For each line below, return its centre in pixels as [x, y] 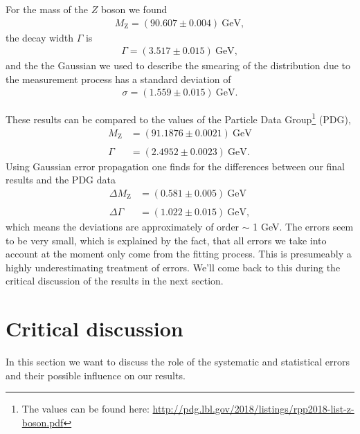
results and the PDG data [61, 180]
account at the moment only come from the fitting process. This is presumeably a [179, 254]
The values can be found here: [85, 409]
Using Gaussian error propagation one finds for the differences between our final [175, 166]
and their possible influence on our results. [96, 375]
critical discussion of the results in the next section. [115, 281]
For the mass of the [47, 9]
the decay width [39, 37]
